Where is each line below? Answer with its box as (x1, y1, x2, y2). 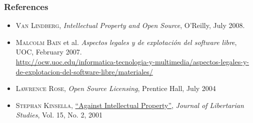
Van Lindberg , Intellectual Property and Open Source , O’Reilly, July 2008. (15, 20, 245, 30)
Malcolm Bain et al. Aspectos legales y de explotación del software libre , (15, 36, 237, 47)
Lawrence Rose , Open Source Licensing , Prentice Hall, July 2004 (15, 83, 216, 93)
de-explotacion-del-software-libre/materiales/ (15, 66, 153, 76)
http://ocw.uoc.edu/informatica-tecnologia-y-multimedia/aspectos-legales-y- (15, 56, 249, 66)
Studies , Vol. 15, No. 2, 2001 (15, 109, 102, 120)
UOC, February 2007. (15, 46, 82, 57)
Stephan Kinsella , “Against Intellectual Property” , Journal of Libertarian (15, 99, 244, 110)
